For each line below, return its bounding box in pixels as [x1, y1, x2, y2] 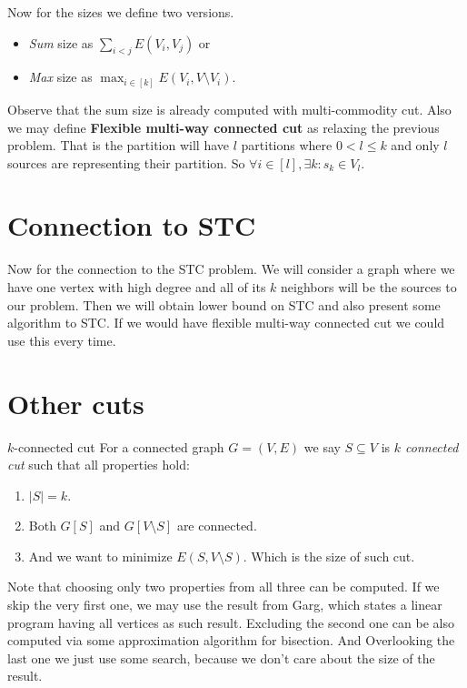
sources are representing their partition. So [7, 153, 245, 172]
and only [391, 136, 440, 155]
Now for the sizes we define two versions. [7, 3, 234, 21]
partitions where [241, 136, 333, 155]
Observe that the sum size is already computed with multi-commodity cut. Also [7, 99, 452, 118]
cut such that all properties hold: [7, 455, 190, 474]
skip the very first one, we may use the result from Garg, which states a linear [7, 595, 442, 614]
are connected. [176, 516, 257, 535]
